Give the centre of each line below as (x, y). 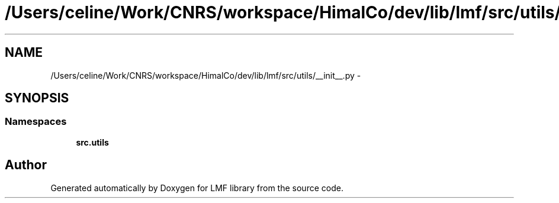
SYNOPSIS (37, 98)
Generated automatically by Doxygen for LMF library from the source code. (197, 188)
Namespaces (36, 122)
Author (26, 165)
